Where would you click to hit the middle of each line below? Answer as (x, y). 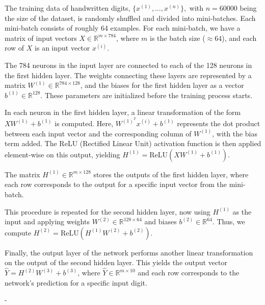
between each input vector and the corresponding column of (98, 133)
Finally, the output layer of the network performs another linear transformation (129, 252)
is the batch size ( (178, 38)
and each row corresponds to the (189, 273)
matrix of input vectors (41, 38)
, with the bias (235, 133)
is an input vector (62, 48)
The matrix (22, 174)
